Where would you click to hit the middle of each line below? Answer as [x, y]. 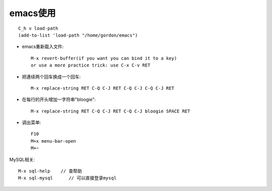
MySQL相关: [22, 159]
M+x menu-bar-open [54, 141]
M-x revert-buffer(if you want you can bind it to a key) [104, 58]
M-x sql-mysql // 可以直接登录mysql [67, 178]
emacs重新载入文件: [43, 47]
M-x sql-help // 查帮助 [50, 171]
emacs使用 [32, 13]
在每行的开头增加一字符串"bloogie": [59, 100]
